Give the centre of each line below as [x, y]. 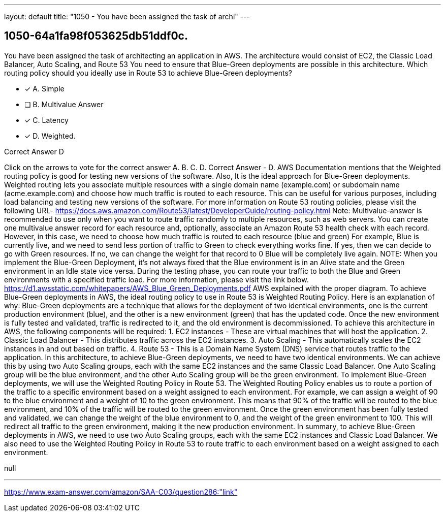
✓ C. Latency [46, 120]
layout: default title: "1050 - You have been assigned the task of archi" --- [127, 17]
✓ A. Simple [44, 88]
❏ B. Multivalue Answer [64, 104]
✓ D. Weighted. [50, 136]
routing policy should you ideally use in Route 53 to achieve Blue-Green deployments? [148, 73]
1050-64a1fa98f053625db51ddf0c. [96, 36]
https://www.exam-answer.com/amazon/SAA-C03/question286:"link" [121, 492]
